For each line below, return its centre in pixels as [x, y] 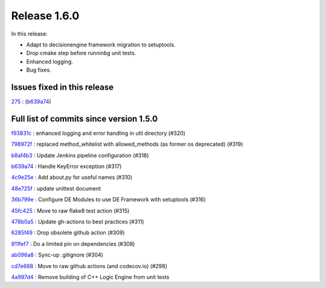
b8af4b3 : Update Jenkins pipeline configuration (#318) [80, 155]
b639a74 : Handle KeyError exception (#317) [66, 166]
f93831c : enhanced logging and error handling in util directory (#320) [98, 133]
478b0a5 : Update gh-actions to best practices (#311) [78, 222]
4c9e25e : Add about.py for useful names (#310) [72, 177]
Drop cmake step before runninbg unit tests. [81, 53]
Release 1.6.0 [45, 16]
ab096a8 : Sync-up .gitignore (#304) [57, 255]
